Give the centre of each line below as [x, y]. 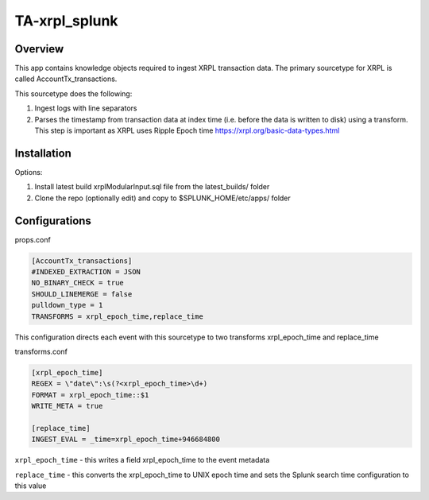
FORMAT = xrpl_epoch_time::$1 [90, 395]
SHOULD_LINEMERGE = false [82, 294]
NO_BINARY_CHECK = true [78, 283]
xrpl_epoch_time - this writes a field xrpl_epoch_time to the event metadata [142, 460]
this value [31, 486]
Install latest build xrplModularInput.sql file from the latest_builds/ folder [152, 187]
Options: [29, 172]
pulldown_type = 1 [67, 305]
